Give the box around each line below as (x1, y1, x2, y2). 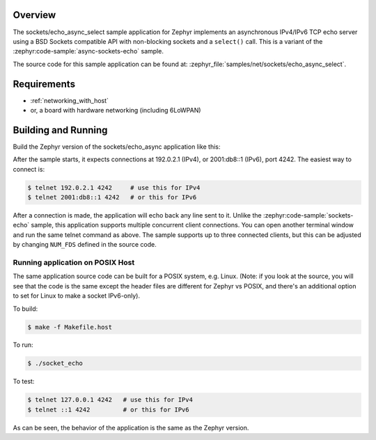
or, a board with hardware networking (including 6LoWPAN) (30, 106, 201, 114)
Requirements (13, 78, 76, 90)
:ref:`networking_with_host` (30, 96, 109, 104)
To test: (13, 377, 35, 386)
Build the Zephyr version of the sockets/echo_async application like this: (13, 142, 221, 151)
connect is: (13, 165, 45, 173)
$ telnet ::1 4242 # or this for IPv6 (27, 405, 189, 414)
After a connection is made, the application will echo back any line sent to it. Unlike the (13, 211, 262, 220)
